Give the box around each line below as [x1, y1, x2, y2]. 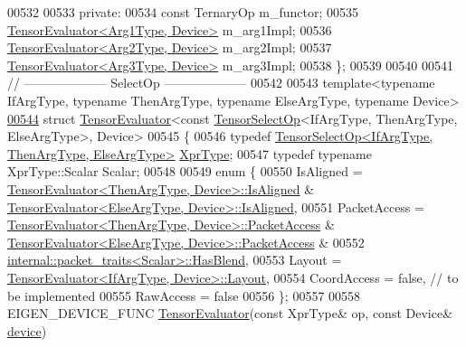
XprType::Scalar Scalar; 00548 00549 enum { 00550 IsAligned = [7, 162, 363, 181]
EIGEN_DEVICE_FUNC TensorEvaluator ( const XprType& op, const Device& [7, 304, 453, 323]
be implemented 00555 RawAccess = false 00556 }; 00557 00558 [7, 286, 361, 305]
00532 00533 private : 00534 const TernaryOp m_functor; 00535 [7, 3, 358, 21]
